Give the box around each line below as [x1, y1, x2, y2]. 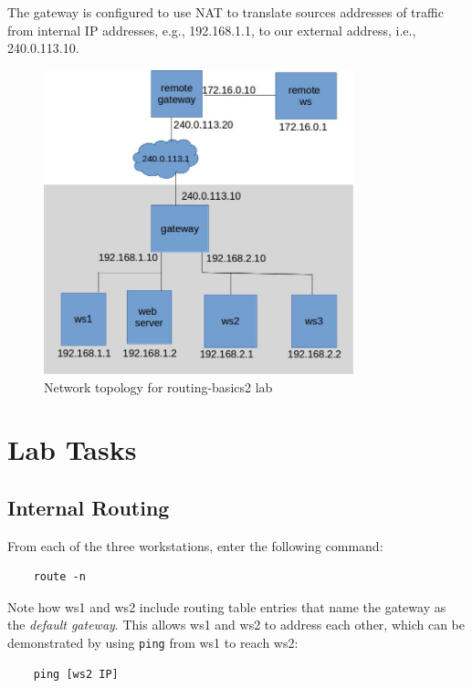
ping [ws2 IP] [33, 667, 119, 681]
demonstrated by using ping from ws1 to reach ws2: [7, 633, 299, 652]
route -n [33, 570, 86, 584]
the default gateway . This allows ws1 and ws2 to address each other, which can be [7, 615, 466, 634]
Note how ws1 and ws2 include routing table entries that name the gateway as [7, 597, 446, 616]
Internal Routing [7, 493, 170, 521]
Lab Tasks [7, 431, 137, 468]
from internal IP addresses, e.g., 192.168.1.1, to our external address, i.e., [7, 20, 416, 39]
